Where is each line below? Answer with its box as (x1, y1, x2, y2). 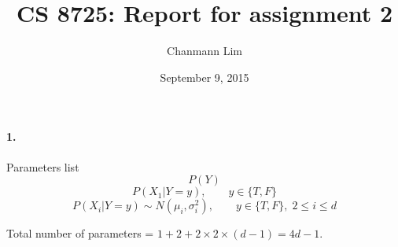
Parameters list (6, 158, 79, 175)
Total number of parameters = (6, 225, 154, 241)
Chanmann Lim (167, 42, 242, 59)
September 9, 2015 (160, 68, 249, 85)
